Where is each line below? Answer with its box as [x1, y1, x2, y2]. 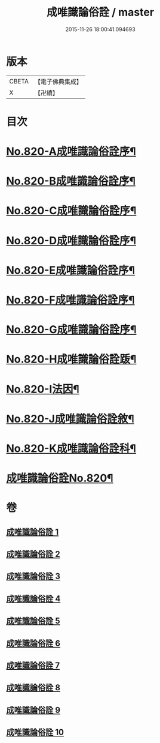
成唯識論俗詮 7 [6, 661, 60, 671]
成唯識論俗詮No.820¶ [6, 472, 113, 485]
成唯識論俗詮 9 [6, 705, 61, 715]
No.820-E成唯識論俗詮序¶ [6, 263, 136, 277]
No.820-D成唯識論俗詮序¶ [6, 233, 136, 247]
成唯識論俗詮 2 [6, 549, 61, 559]
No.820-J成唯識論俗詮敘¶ [6, 412, 134, 426]
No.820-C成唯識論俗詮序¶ [6, 204, 137, 218]
